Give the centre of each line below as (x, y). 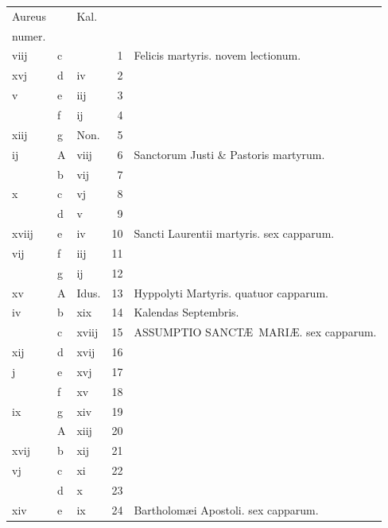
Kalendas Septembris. (186, 312)
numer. (29, 35)
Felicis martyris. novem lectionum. (217, 55)
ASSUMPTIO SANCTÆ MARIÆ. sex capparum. (255, 332)
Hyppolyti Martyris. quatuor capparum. (231, 292)
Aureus (29, 16)
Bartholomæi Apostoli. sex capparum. (226, 509)
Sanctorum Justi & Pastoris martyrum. (229, 154)
